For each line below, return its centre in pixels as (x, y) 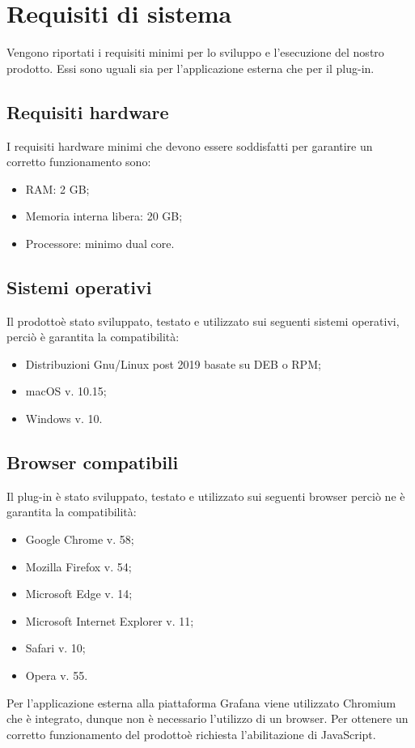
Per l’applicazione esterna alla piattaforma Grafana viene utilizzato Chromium (201, 702)
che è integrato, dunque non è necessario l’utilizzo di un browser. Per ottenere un (207, 718)
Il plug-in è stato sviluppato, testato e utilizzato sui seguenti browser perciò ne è (206, 496)
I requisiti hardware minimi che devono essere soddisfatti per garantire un (190, 145)
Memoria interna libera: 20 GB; (104, 216)
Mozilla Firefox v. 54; (78, 566)
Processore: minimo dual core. (100, 243)
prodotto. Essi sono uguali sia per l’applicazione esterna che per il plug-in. (191, 68)
